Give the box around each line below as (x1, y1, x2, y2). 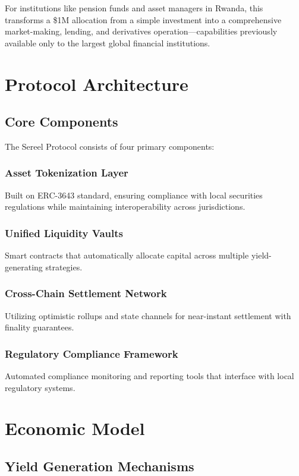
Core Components (5, 112, 118, 131)
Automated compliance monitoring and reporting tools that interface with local (5, 369, 294, 382)
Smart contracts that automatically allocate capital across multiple (5, 249, 249, 261)
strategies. (45, 260, 83, 273)
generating (5, 260, 43, 273)
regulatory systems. (5, 381, 75, 393)
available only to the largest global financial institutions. (5, 36, 210, 49)
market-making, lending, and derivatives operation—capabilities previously (5, 25, 278, 37)
